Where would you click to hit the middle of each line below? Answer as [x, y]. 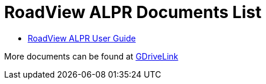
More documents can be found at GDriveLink [91, 56]
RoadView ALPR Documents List [133, 12]
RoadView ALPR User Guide [82, 38]
